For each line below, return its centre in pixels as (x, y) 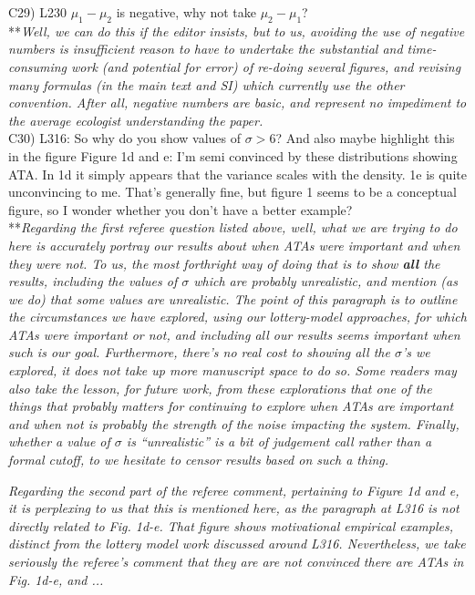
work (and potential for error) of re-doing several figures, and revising (266, 66)
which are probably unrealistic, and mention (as (325, 281)
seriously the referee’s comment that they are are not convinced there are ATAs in (236, 562)
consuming (38, 66)
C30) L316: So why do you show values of (125, 138)
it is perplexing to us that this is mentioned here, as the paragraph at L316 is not (234, 508)
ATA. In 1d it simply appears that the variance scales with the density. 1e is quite (237, 174)
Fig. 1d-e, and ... (56, 579)
